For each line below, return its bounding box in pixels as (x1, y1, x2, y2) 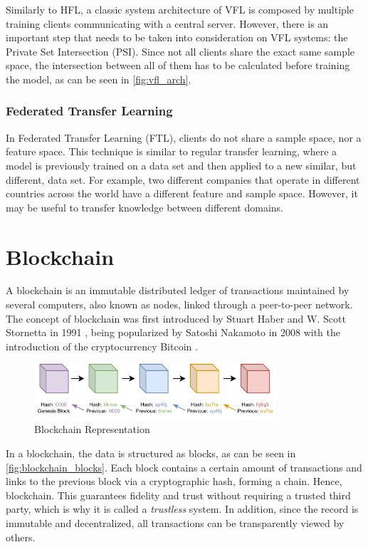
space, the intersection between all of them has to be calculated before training (6, 58, 350, 73)
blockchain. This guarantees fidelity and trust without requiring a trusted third (6, 487, 351, 502)
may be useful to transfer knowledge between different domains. (6, 199, 283, 214)
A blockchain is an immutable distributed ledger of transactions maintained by (6, 283, 349, 298)
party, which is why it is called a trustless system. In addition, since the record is (6, 501, 359, 516)
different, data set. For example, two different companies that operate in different (6, 172, 360, 187)
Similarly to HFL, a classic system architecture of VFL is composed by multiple (6, 2, 354, 16)
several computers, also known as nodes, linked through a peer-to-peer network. (6, 297, 353, 312)
